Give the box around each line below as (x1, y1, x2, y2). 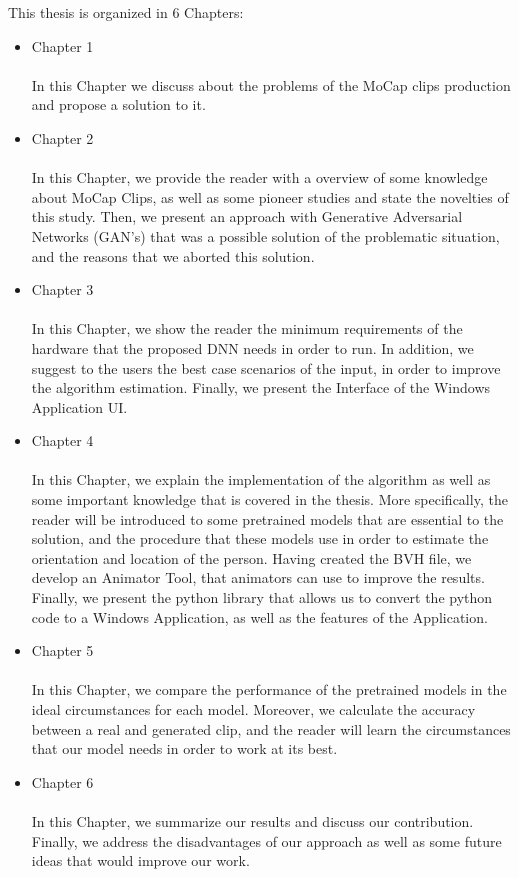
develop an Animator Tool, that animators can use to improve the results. (31, 567, 485, 588)
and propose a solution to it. (31, 94, 206, 115)
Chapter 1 (31, 35, 94, 56)
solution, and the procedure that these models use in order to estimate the (31, 528, 489, 549)
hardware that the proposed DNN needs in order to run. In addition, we (31, 337, 474, 358)
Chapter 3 (31, 279, 94, 300)
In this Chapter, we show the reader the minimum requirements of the (31, 318, 463, 339)
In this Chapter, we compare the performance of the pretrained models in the (31, 679, 507, 700)
